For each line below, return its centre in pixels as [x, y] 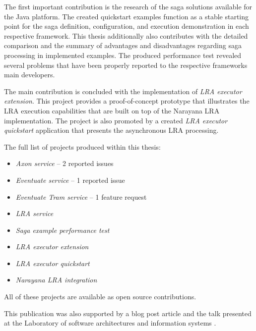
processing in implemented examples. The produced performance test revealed [123, 55]
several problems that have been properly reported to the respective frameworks [126, 65]
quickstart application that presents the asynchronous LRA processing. [111, 130]
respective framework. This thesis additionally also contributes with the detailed [126, 35]
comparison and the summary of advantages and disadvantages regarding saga [123, 45]
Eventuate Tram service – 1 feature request [81, 196]
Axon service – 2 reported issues [64, 163]
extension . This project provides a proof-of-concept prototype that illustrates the [127, 101]
